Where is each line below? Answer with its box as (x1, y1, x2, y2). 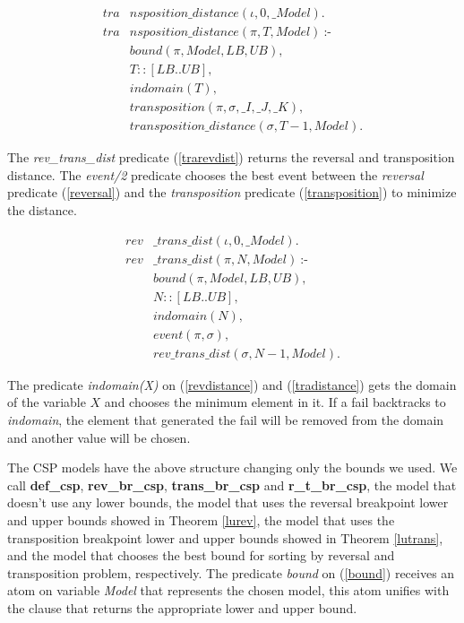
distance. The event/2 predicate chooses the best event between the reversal (7, 165, 424, 184)
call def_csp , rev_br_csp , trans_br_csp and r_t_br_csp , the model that (7, 475, 457, 494)
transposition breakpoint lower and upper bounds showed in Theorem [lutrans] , (7, 528, 443, 547)
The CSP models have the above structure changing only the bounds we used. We (7, 458, 458, 477)
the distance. (7, 201, 77, 219)
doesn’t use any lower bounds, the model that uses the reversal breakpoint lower (7, 493, 449, 512)
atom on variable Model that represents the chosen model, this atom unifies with (7, 581, 450, 600)
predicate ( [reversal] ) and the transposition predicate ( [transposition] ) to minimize (7, 183, 457, 202)
